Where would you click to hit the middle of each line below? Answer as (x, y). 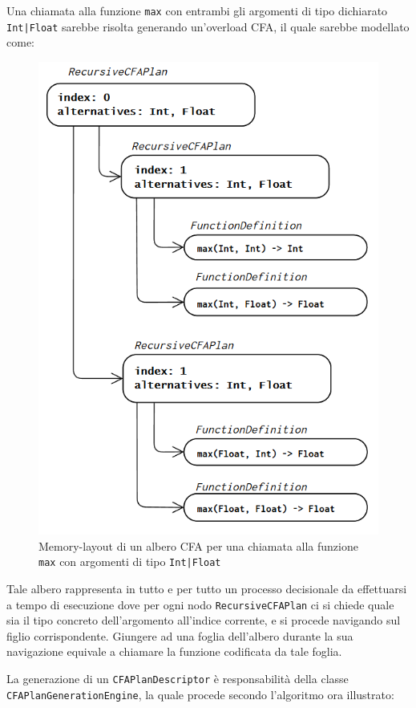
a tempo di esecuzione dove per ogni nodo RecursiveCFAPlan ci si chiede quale (200, 604)
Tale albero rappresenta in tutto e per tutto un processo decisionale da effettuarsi (207, 588)
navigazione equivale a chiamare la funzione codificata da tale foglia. (174, 651)
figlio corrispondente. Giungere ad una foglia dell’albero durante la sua (180, 635)
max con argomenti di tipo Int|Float (130, 562)
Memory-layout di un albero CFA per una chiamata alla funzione (198, 545)
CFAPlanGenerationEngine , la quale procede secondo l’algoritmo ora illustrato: (200, 694)
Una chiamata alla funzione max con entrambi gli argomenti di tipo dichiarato (197, 10)
